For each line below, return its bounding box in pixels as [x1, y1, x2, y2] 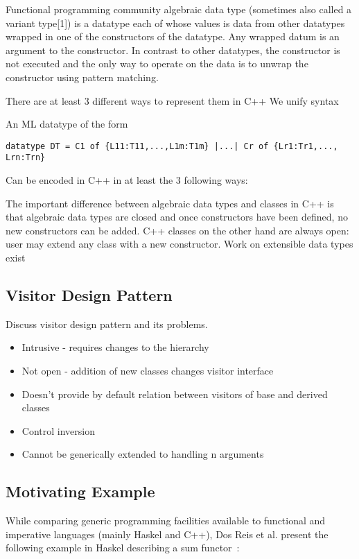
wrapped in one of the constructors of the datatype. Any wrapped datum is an [6, 29, 340, 44]
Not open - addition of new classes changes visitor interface [21, 363, 274, 378]
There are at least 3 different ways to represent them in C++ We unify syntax [6, 93, 339, 108]
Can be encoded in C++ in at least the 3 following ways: [6, 173, 248, 187]
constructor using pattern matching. [6, 69, 159, 84]
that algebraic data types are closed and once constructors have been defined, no [6, 209, 348, 224]
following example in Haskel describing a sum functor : [6, 540, 240, 555]
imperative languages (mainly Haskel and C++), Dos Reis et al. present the [6, 526, 329, 541]
